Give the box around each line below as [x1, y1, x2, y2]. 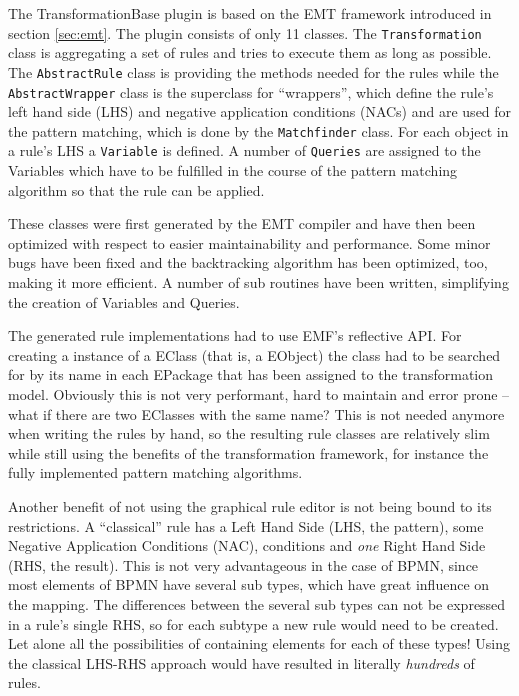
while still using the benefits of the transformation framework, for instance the [8, 442, 489, 463]
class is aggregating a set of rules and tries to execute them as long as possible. [8, 42, 492, 63]
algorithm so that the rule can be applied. [8, 179, 265, 200]
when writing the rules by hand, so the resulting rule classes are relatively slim [8, 423, 490, 444]
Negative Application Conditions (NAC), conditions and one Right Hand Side [8, 535, 486, 556]
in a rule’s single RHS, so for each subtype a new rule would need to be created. [8, 613, 499, 634]
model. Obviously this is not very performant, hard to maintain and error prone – [8, 384, 510, 404]
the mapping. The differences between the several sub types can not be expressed [8, 593, 506, 614]
